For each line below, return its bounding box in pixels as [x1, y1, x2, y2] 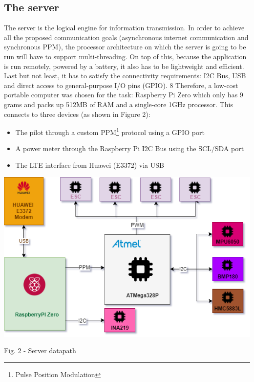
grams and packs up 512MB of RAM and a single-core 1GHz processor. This [4, 99, 233, 109]
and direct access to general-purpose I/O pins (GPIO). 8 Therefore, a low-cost [4, 80, 238, 90]
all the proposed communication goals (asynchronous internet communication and [4, 32, 249, 42]
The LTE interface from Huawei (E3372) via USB [15, 159, 164, 170]
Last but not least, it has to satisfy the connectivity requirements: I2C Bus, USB [4, 70, 246, 81]
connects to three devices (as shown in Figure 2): [4, 109, 150, 119]
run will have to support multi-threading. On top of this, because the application [4, 51, 247, 61]
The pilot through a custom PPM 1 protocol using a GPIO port [15, 126, 205, 137]
